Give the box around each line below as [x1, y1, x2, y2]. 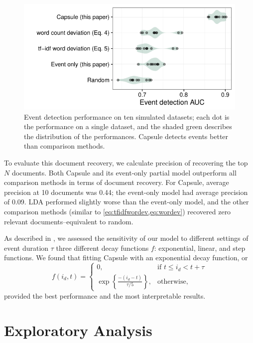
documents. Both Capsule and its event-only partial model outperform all [11, 167, 237, 177]
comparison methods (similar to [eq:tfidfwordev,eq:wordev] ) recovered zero [4, 206, 231, 216]
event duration [4, 242, 49, 253]
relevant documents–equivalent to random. [4, 216, 133, 226]
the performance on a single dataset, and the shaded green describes [24, 121, 232, 132]
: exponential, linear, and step [154, 242, 246, 253]
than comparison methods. [24, 141, 105, 151]
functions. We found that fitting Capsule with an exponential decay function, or [4, 252, 248, 263]
